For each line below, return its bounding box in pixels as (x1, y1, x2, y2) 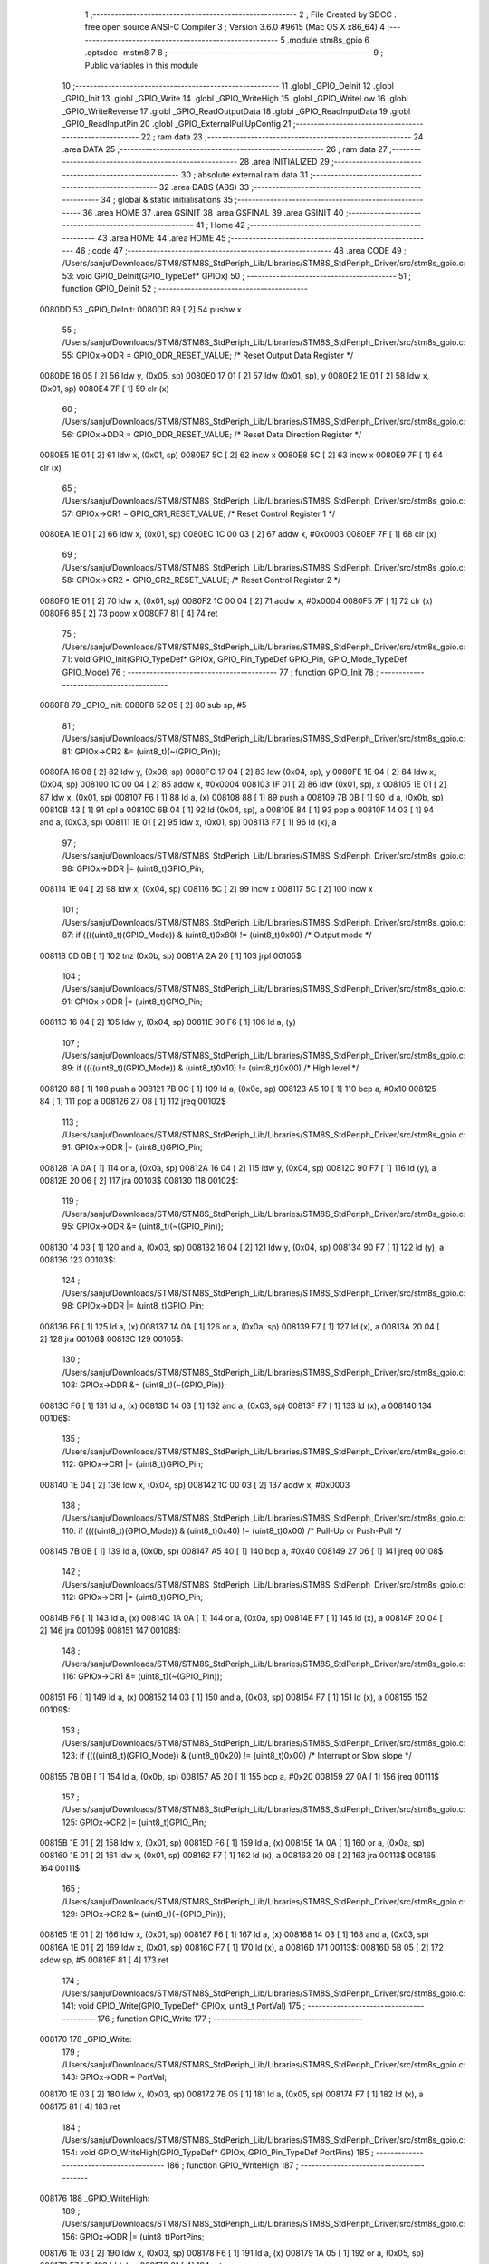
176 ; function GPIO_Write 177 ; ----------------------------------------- (96, 2013, 363, 2024)
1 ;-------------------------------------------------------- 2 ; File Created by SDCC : (84, 9, 398, 20)
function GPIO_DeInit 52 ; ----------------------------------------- (62, 283, 308, 294)
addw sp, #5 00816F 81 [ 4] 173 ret (39, 1954, 169, 1965)
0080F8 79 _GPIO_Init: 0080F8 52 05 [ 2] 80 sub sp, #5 (39, 700, 247, 711)
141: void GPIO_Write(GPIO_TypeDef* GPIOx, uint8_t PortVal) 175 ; (62, 2000, 306, 2011)
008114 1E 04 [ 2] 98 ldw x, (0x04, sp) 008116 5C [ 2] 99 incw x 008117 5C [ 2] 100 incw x (39, 884, 373, 895)
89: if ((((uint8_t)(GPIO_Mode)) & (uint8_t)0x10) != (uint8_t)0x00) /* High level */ (62, 1062, 360, 1073)
